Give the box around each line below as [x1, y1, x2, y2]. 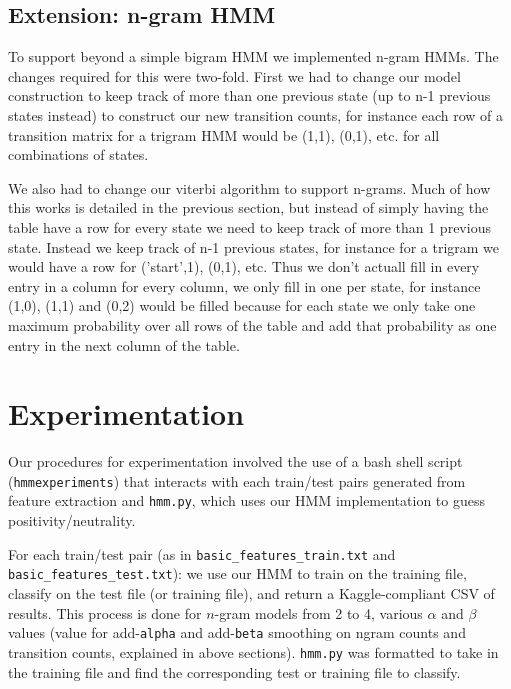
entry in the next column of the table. [8, 334, 240, 355]
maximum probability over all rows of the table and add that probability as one [8, 314, 497, 335]
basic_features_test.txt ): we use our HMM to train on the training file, [8, 563, 467, 584]
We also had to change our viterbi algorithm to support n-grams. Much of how [8, 177, 491, 198]
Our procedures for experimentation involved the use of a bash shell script [8, 451, 463, 472]
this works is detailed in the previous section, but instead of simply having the [8, 197, 489, 218]
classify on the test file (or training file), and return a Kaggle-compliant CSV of [8, 583, 495, 604]
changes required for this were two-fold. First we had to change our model [8, 65, 461, 86]
